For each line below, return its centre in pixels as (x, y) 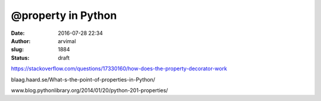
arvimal (67, 41)
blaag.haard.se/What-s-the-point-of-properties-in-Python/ (83, 79)
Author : (21, 41)
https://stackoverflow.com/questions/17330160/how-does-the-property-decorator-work (119, 69)
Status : (20, 58)
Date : (18, 33)
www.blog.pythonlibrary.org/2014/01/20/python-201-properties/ (89, 90)
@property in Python (64, 15)
